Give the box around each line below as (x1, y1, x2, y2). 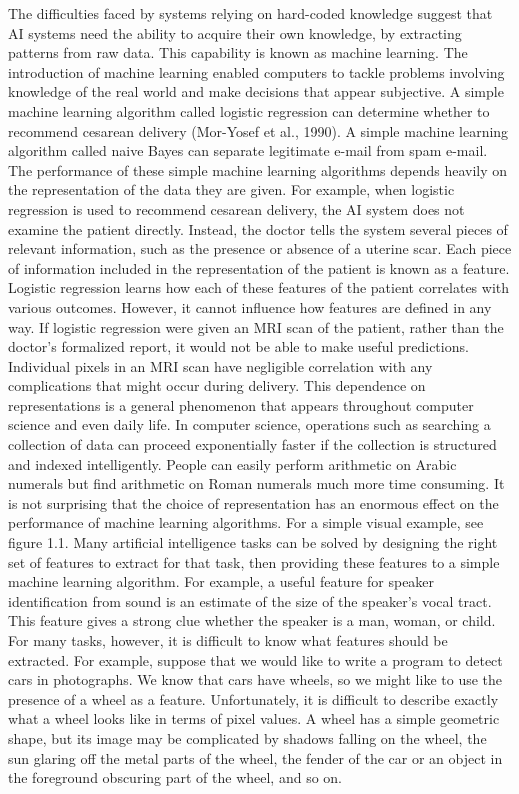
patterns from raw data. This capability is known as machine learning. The (8, 42, 468, 63)
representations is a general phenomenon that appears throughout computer (8, 394, 474, 415)
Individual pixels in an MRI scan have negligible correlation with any (8, 355, 433, 376)
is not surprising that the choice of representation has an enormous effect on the (8, 492, 499, 513)
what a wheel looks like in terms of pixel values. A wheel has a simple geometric (8, 708, 500, 729)
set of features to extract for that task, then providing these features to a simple (8, 551, 500, 572)
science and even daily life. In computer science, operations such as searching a (8, 414, 491, 435)
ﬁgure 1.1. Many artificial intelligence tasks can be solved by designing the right (8, 532, 498, 553)
